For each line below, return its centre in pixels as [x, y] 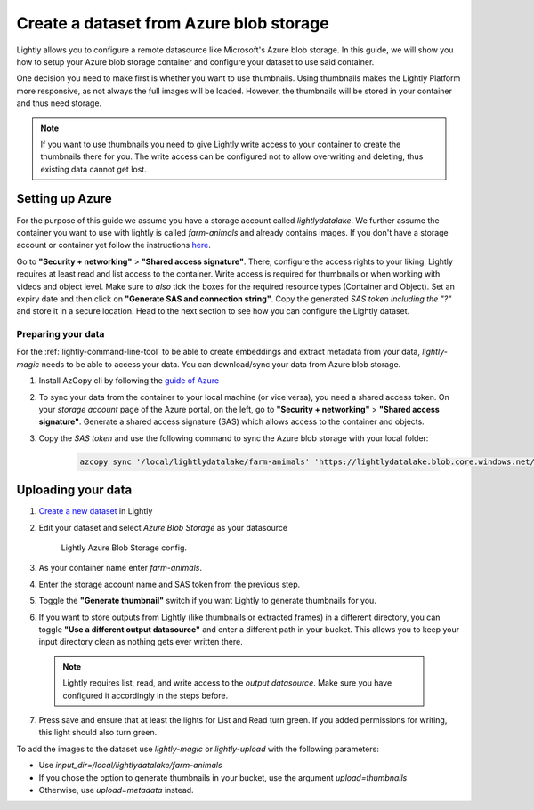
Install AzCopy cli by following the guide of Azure [129, 381]
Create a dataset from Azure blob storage [173, 23]
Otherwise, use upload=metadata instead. [117, 790]
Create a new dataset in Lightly [96, 511]
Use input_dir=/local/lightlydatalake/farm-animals [130, 766]
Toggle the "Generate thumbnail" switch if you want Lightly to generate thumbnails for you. [208, 601]
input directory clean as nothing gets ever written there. [141, 642]
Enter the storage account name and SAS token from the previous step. [170, 584]
